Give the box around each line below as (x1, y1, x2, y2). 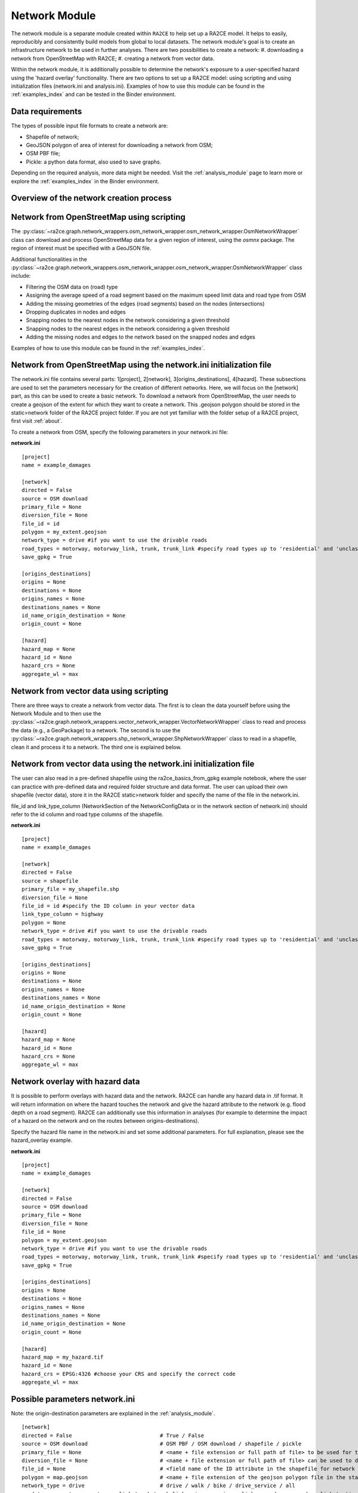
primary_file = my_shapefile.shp (21, 886, 119, 893)
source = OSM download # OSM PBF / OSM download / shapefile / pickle (21, 1440, 302, 1448)
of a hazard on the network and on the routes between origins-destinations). (11, 1117, 199, 1125)
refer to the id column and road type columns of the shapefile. (11, 811, 164, 818)
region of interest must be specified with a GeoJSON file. (11, 245, 152, 252)
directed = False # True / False (21, 1432, 204, 1439)
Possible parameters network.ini (11, 1394, 135, 1404)
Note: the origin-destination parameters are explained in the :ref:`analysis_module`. (11, 1410, 215, 1417)
